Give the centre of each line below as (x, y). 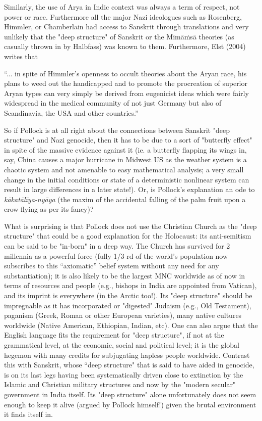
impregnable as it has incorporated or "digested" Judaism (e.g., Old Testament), (128, 305)
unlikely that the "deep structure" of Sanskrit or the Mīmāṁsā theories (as (119, 36)
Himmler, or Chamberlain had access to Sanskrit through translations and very (126, 27)
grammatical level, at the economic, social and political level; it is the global (122, 345)
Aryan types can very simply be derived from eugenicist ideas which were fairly (126, 93)
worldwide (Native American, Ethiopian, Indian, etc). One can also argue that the (131, 325)
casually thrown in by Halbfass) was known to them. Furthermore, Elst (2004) (125, 46)
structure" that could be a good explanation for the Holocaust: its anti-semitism (128, 236)
